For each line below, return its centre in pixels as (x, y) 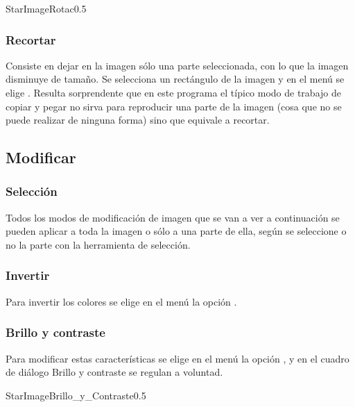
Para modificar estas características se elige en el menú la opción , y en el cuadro (177, 358)
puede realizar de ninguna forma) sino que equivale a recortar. (138, 120)
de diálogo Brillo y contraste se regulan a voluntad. (114, 372)
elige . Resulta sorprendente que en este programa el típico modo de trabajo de (173, 92)
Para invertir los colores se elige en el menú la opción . (121, 301)
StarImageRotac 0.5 (46, 8)
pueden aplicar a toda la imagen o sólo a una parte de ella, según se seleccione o (176, 231)
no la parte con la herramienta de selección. (98, 244)
